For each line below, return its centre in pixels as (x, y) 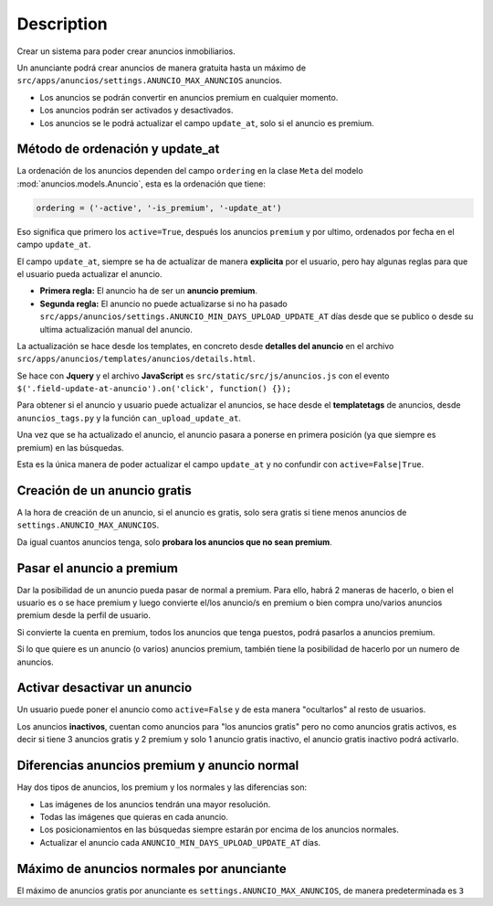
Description (63, 24)
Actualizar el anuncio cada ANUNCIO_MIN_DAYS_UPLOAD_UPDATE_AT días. (180, 842)
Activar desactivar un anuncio (105, 688)
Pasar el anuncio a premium (97, 568)
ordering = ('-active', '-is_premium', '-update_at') (159, 208)
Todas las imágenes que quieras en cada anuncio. (134, 816)
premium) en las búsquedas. (71, 447)
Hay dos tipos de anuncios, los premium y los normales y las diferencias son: (162, 787)
